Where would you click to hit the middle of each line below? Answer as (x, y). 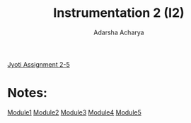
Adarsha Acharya (119, 32)
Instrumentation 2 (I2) (119, 13)
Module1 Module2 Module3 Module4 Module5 (74, 112)
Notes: (28, 93)
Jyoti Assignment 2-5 (39, 64)
